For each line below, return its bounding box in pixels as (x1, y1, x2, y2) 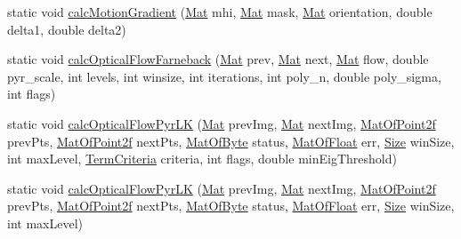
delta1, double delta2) (7, 20, 126, 38)
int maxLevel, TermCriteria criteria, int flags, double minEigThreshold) (7, 149, 397, 168)
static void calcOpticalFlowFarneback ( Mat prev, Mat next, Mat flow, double (7, 50, 429, 68)
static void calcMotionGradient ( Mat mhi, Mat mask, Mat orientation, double (7, 3, 433, 20)
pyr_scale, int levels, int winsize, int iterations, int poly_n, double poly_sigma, (7, 67, 441, 85)
